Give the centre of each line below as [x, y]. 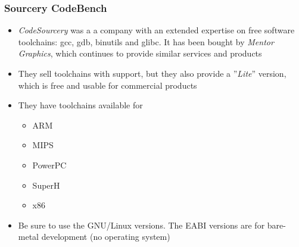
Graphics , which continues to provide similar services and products [140, 53]
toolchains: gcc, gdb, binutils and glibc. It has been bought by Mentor [146, 41]
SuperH [46, 185]
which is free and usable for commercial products [108, 85]
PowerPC [49, 165]
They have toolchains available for [80, 105]
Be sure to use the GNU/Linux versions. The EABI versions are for [141, 225]
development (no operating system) [106, 237]
